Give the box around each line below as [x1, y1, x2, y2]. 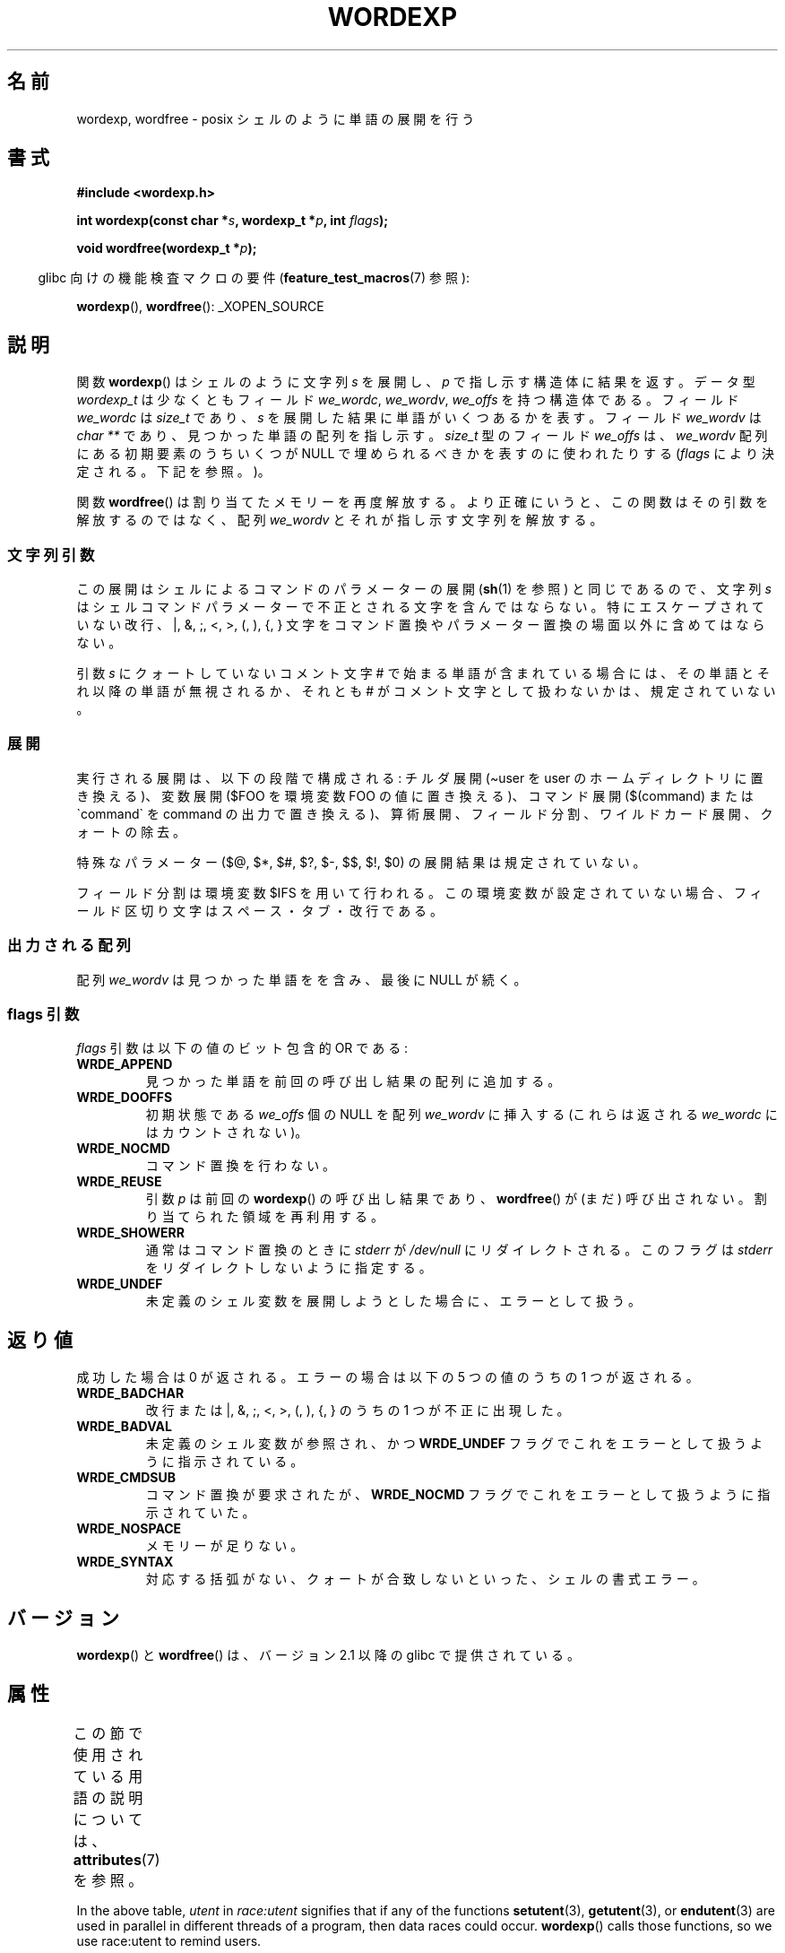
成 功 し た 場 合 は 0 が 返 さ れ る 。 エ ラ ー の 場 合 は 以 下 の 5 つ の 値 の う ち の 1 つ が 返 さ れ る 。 [76, 1369, 699, 1385]
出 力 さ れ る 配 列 [7, 936, 131, 955]
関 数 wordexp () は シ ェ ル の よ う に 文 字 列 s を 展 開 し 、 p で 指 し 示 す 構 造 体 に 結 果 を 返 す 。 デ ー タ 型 [76, 374, 755, 390]
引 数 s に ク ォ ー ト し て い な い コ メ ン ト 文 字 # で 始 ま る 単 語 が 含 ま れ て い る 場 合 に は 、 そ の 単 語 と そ [76, 665, 770, 681]
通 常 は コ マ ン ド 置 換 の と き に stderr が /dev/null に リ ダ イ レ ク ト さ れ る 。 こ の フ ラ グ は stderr [145, 1242, 773, 1258]
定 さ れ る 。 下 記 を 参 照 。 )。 [76, 464, 271, 480]
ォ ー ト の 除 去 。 [76, 823, 186, 839]
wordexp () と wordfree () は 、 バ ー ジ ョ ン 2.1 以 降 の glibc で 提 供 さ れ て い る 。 [76, 1646, 580, 1662]
